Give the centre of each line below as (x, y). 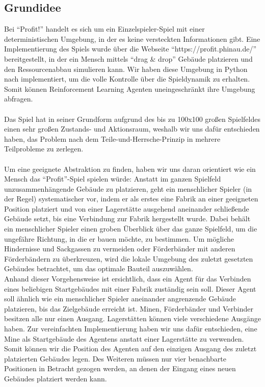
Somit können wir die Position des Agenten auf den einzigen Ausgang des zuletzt (130, 349)
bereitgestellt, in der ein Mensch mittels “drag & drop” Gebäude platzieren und (128, 58)
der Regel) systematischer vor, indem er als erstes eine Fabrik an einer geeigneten (131, 199)
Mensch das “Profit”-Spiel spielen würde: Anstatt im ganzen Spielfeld (113, 179)
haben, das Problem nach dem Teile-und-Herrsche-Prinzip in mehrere (112, 138)
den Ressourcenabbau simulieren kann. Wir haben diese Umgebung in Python (126, 69)
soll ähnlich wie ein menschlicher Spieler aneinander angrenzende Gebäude (120, 299)
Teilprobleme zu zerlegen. (44, 149)
